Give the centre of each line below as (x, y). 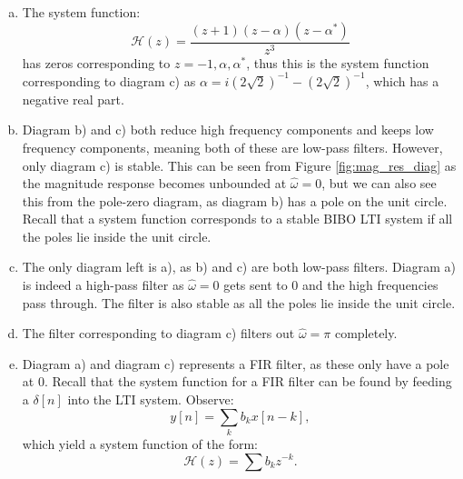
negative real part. (73, 99)
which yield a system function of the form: (140, 443)
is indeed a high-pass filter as (103, 285)
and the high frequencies (370, 285)
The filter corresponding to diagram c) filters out (158, 333)
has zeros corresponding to (96, 62)
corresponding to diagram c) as (109, 80)
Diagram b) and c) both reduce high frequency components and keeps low (228, 130)
